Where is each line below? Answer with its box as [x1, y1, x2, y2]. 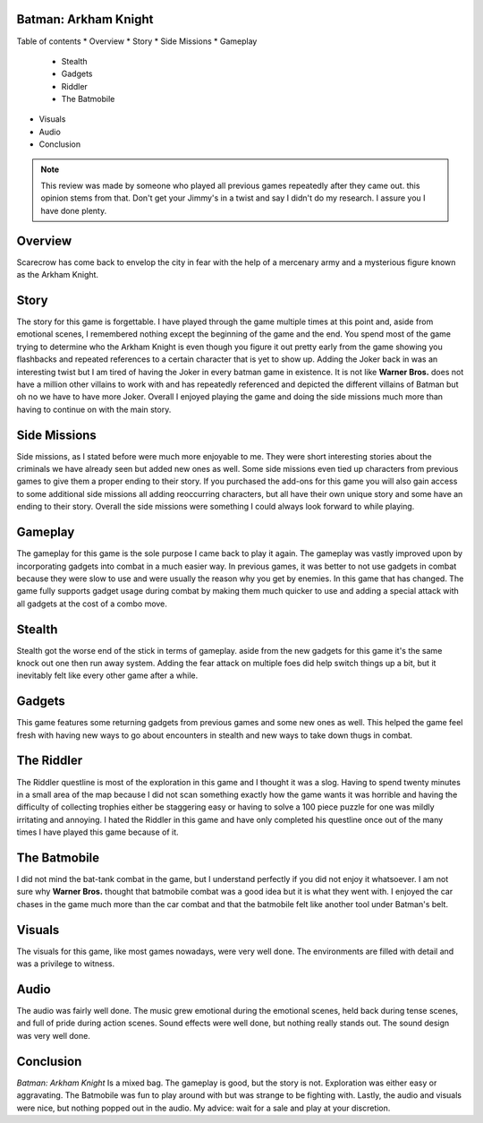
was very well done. [16, 1030, 91, 1041]
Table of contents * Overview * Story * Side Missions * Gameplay [16, 36, 258, 47]
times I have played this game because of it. [16, 827, 179, 837]
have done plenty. [40, 205, 107, 216]
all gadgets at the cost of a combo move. [16, 598, 167, 609]
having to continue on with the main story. [16, 404, 172, 415]
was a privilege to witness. [16, 958, 115, 969]
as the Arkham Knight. [16, 270, 98, 280]
